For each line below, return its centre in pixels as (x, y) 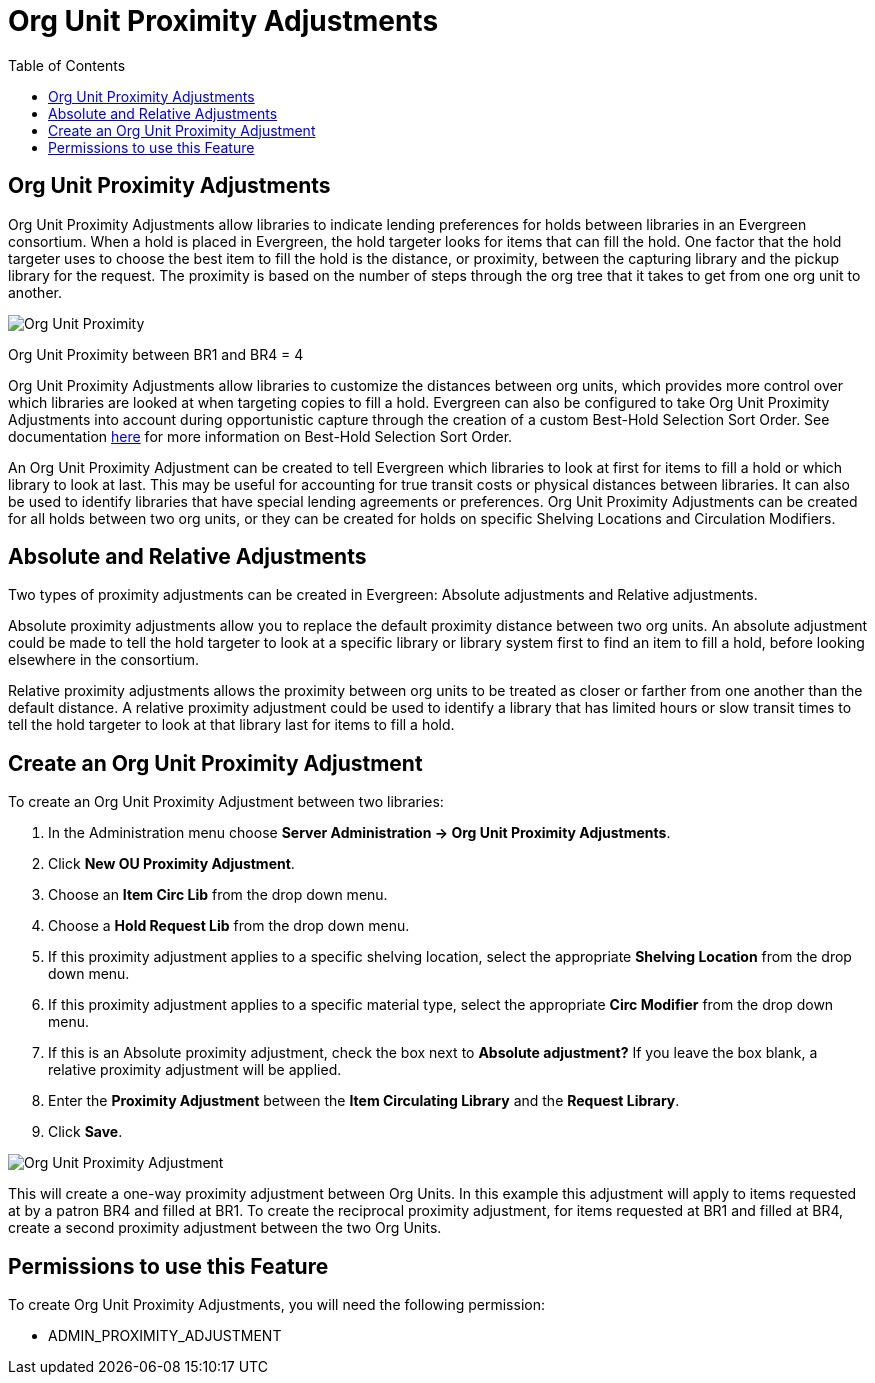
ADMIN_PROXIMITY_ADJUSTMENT (165, 1336)
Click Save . (85, 1132)
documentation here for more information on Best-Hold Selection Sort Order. (260, 436)
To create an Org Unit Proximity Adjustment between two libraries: (226, 802)
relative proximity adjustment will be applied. (195, 1070)
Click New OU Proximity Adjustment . (171, 864)
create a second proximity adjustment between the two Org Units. (225, 1228)
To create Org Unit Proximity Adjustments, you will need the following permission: (276, 1305)
